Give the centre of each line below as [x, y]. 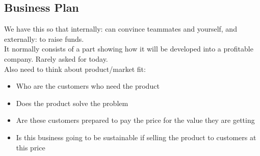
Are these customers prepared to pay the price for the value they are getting [135, 120]
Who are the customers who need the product [88, 86]
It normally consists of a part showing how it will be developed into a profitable [129, 49]
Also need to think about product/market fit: [75, 69]
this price [31, 147]
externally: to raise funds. [44, 38]
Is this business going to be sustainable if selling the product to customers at [136, 137]
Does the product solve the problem [72, 103]
